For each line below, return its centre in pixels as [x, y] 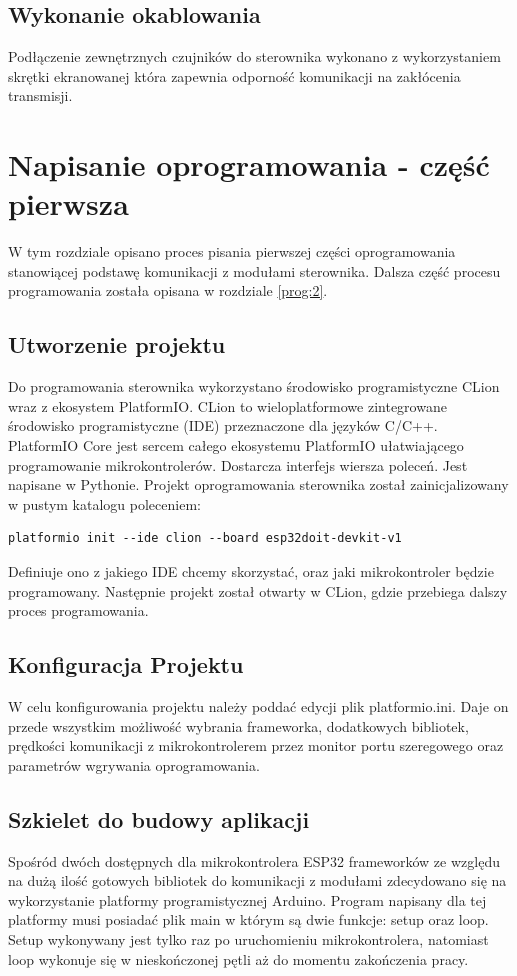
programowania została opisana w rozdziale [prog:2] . [168, 290]
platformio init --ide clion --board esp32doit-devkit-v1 [205, 538]
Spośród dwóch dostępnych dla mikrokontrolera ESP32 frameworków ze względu [254, 860]
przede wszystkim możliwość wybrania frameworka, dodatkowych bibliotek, [238, 725]
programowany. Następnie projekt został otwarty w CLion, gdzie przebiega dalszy [258, 590]
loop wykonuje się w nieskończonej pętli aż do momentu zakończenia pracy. [238, 958]
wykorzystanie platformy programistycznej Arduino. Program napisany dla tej [247, 899]
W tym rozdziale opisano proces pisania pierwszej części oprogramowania [232, 251]
